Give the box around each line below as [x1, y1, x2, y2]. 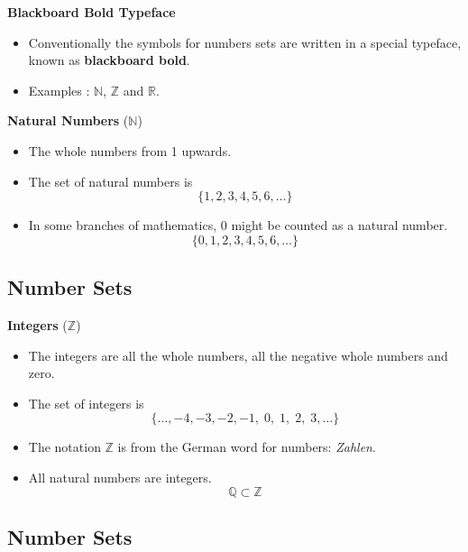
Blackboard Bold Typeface [7, 3, 176, 21]
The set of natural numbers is [28, 171, 193, 190]
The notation [28, 437, 101, 456]
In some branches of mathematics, [28, 216, 217, 235]
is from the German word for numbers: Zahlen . [117, 437, 376, 456]
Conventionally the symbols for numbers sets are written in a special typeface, [28, 32, 462, 51]
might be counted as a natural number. [231, 216, 448, 235]
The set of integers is [28, 393, 144, 412]
